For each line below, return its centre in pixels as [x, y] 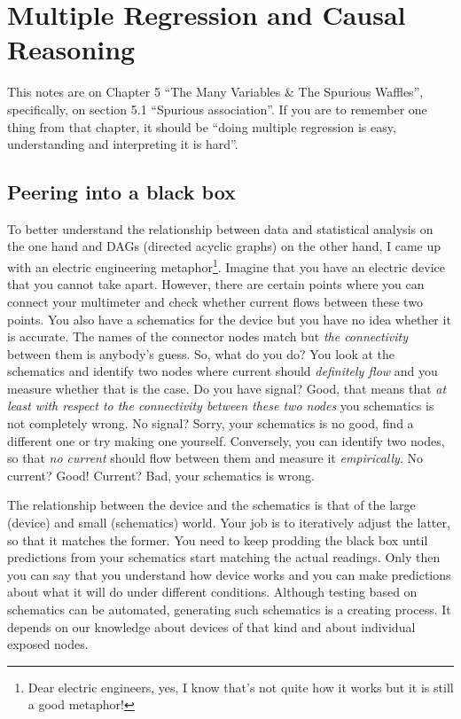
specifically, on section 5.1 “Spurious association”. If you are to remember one [217, 109]
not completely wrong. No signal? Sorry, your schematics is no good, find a [211, 423]
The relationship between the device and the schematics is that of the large [211, 505]
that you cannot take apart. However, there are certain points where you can [216, 284]
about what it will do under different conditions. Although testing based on [212, 592]
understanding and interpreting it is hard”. [123, 144]
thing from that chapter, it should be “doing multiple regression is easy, [202, 126]
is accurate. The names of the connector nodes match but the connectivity [208, 336]
